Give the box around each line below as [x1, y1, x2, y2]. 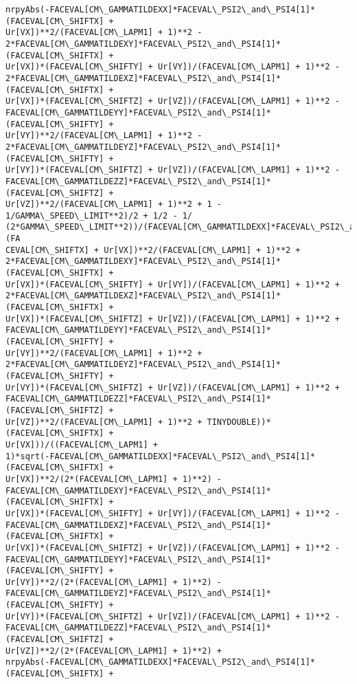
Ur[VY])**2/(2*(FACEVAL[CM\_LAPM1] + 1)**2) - [5, 577, 222, 587]
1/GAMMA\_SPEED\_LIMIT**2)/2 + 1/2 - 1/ [5, 210, 193, 221]
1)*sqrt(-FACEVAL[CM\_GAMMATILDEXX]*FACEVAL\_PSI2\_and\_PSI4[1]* [5, 451, 316, 461]
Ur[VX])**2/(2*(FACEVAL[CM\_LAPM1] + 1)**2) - [5, 474, 222, 484]
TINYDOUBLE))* [207, 417, 271, 427]
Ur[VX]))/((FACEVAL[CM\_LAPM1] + [5, 439, 158, 450]
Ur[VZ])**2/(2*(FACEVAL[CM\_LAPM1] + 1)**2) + [5, 646, 222, 656]
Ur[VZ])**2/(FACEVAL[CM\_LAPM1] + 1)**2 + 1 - [5, 199, 222, 210]
